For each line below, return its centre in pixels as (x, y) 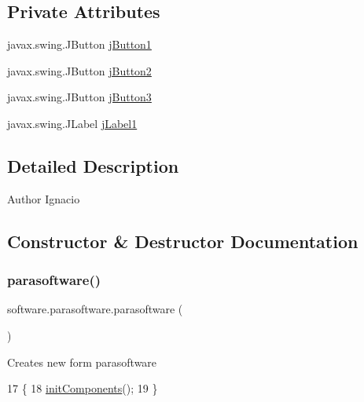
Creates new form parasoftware (82, 362)
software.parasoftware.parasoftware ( (95, 309)
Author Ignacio (44, 198)
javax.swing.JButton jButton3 (79, 97)
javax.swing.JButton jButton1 (79, 44)
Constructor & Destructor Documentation (183, 241)
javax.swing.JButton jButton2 (79, 70)
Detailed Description (93, 165)
